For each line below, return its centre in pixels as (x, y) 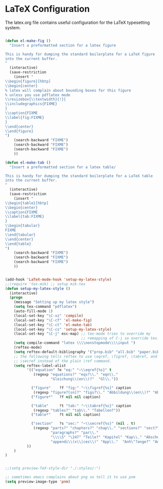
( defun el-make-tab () (28, 162)
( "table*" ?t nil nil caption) (66, 415)
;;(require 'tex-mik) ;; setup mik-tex (45, 284)
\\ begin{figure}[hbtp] (28, 81)
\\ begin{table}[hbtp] (27, 203)
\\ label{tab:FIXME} (25, 217)
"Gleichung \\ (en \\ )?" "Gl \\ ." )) (84, 379)
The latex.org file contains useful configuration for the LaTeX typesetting (78, 22)
